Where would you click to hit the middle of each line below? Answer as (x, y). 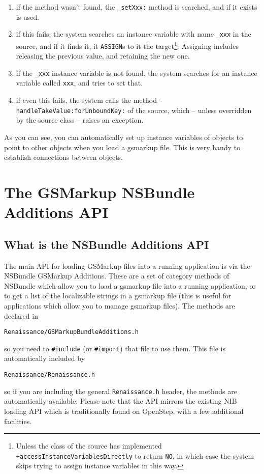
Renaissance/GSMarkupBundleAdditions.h (71, 332)
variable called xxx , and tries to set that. (79, 83)
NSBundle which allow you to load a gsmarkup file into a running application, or (130, 285)
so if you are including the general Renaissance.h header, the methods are (121, 391)
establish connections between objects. (64, 157)
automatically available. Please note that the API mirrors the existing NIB (121, 401)
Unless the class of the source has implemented (89, 446)
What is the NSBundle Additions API (107, 244)
